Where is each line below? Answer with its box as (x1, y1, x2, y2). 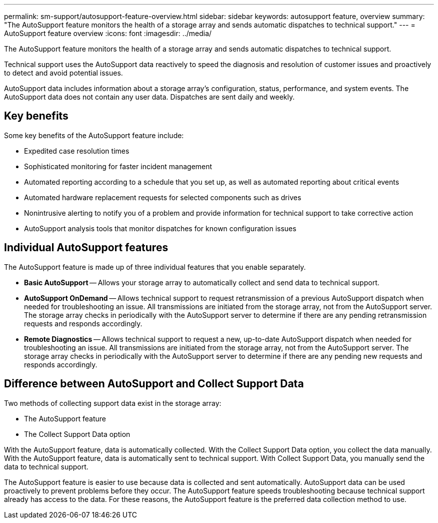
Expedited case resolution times (24, 146, 129, 155)
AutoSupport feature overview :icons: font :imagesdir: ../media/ (4, 29, 212, 38)
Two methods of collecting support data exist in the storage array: (4, 398, 221, 407)
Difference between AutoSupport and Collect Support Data (4, 377, 304, 390)
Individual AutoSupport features (4, 241, 168, 254)
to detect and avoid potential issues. (4, 69, 123, 77)
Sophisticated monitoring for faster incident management (24, 162, 212, 171)
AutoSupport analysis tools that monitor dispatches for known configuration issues (24, 224, 296, 233)
